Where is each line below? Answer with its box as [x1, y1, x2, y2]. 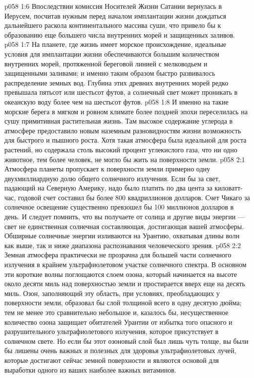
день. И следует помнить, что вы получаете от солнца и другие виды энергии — [4, 211, 245, 222]
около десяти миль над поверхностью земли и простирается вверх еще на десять [4, 278, 245, 289]
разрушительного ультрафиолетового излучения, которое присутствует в [4, 326, 219, 336]
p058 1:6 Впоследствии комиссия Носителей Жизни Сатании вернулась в [4, 1, 222, 11]
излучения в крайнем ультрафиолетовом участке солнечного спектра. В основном [4, 259, 247, 270]
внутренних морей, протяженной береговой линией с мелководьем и [4, 58, 208, 68]
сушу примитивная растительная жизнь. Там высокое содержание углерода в [4, 116, 233, 126]
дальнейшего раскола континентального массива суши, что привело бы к [4, 20, 221, 30]
